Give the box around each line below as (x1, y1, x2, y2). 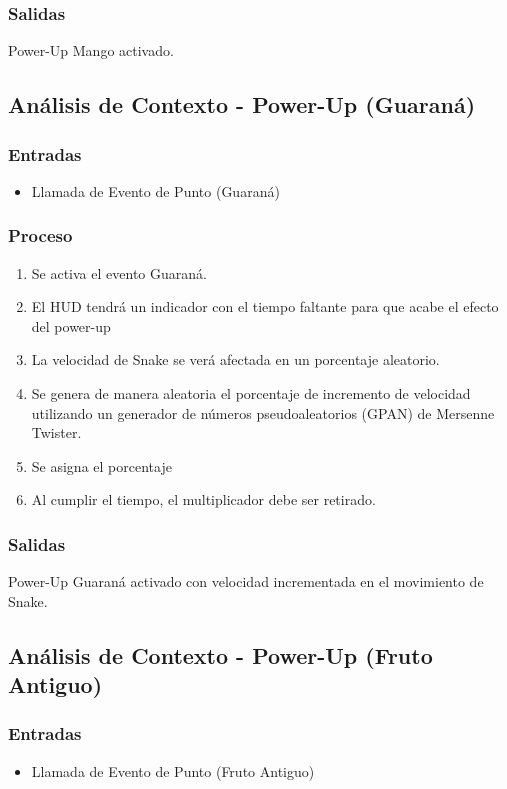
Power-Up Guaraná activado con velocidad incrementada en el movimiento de (8, 571, 484, 592)
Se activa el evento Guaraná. (31, 262, 207, 283)
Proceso (8, 223, 73, 248)
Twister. (31, 422, 82, 443)
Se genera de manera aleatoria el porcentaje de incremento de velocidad (31, 383, 471, 403)
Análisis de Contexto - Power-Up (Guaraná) (8, 89, 476, 120)
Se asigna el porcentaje (31, 455, 172, 476)
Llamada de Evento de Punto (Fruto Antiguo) (31, 760, 315, 781)
